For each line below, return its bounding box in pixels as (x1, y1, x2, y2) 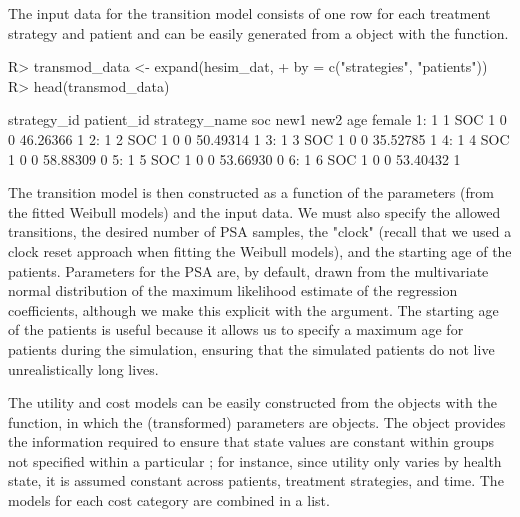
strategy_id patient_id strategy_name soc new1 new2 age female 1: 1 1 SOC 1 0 (8, 109, 507, 130)
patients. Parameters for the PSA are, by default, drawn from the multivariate (8, 260, 489, 281)
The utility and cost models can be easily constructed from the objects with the (8, 392, 497, 413)
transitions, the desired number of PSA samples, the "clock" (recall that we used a (8, 221, 512, 242)
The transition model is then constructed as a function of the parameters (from (8, 182, 494, 203)
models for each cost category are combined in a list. (8, 490, 330, 511)
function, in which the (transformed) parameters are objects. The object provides (8, 411, 506, 432)
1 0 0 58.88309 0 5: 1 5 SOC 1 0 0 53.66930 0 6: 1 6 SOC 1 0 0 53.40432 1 (8, 148, 461, 169)
